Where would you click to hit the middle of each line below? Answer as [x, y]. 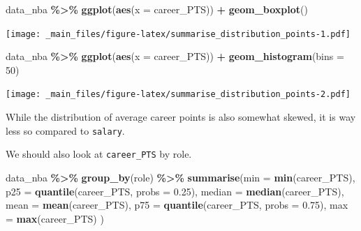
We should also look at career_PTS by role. [99, 154]
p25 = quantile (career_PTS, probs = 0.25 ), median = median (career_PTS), [175, 191]
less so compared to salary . [65, 130]
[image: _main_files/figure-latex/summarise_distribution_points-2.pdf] [178, 95]
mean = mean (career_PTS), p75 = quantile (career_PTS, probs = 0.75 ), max [177, 205]
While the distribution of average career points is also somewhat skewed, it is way [181, 117]
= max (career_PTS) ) [55, 218]
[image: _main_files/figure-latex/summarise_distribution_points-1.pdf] [178, 34]
